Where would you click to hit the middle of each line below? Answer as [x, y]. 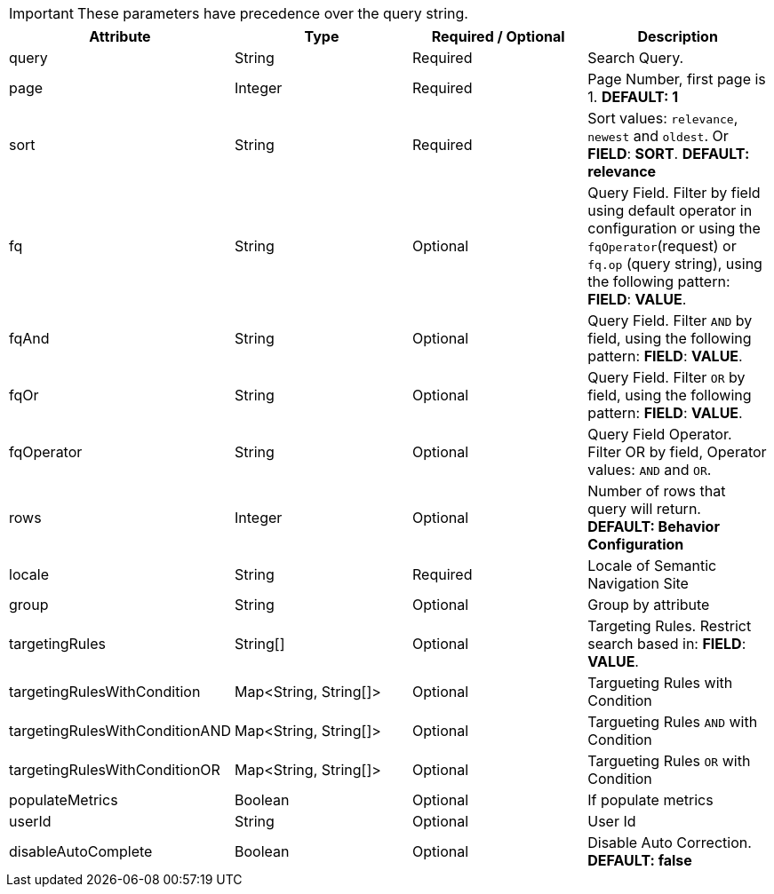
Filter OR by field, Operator [677, 452]
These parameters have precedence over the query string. [272, 13]
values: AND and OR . [650, 470]
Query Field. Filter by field [674, 193]
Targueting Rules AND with [673, 722]
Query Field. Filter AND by [670, 320]
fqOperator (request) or [662, 246]
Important [41, 13]
